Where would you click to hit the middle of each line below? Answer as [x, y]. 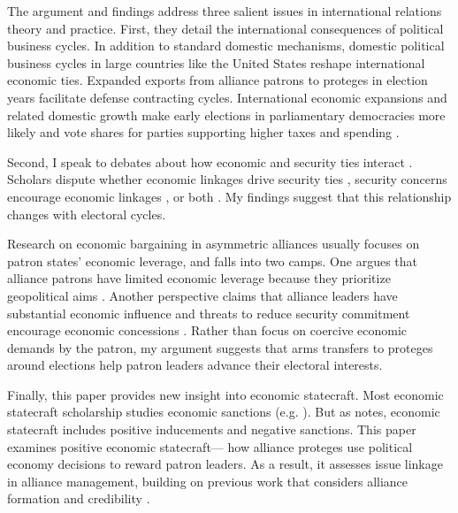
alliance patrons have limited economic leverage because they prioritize [199, 278]
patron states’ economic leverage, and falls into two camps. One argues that [213, 260]
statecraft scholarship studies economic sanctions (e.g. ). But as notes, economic [224, 412]
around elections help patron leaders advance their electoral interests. [195, 365]
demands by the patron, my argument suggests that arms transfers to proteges [220, 347]
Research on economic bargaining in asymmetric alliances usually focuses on [214, 244]
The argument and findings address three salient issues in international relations [225, 11]
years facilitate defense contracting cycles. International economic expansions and [227, 97]
